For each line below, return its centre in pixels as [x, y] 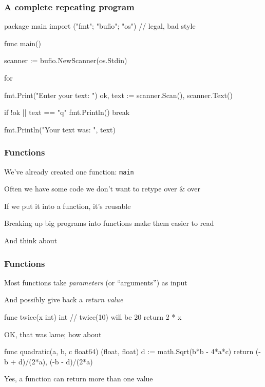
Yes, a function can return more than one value [79, 379]
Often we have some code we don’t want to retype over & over [102, 189]
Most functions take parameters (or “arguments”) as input [96, 282]
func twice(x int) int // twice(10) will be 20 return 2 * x [93, 317]
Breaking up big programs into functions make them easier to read [109, 223]
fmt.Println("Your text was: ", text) [60, 129]
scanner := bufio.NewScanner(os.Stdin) [66, 60]
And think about [31, 240]
